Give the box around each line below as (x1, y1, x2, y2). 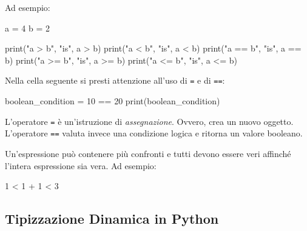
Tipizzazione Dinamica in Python (5, 209, 219, 228)
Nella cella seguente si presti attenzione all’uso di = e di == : (5, 74, 225, 87)
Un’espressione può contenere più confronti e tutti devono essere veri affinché (5, 147, 291, 159)
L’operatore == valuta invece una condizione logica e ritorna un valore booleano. (5, 127, 303, 139)
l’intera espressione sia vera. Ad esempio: (5, 159, 157, 172)
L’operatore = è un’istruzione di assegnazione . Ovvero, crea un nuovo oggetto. (5, 115, 294, 127)
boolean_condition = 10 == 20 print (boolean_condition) (5, 95, 220, 107)
